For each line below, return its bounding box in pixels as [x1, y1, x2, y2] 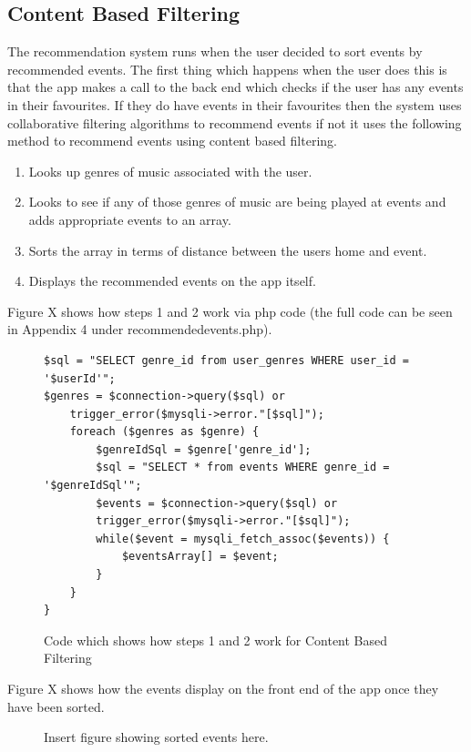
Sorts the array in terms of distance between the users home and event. [28, 240, 427, 259]
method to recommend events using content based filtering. [7, 131, 337, 150]
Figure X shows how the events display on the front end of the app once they [7, 679, 439, 698]
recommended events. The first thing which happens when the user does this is [7, 59, 447, 78]
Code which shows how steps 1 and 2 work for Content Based [44, 630, 388, 649]
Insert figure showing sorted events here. [44, 727, 269, 747]
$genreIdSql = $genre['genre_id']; [96, 442, 312, 456]
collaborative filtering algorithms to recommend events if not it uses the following [7, 113, 462, 132]
